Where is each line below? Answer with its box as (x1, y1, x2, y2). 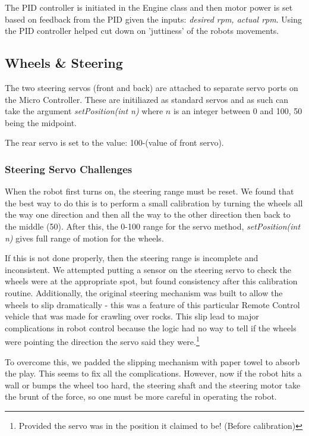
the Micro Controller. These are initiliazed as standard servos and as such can (5, 93, 289, 105)
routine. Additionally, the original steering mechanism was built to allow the (5, 286, 283, 299)
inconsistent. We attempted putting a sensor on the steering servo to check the (5, 263, 291, 275)
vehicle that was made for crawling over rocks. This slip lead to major (5, 310, 259, 322)
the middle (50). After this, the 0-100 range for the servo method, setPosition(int (5, 219, 301, 232)
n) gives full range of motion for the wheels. (5, 231, 164, 244)
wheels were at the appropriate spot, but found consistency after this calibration (5, 275, 298, 287)
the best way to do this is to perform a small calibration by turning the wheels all (5, 196, 303, 209)
